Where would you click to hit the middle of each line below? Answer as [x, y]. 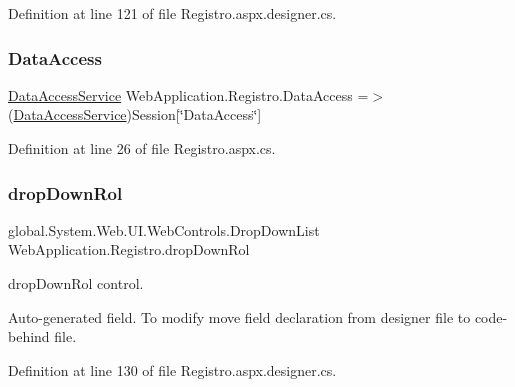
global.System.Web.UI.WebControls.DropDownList [164, 229]
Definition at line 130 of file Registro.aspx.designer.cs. [172, 369]
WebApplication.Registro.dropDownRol [129, 249]
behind [29, 336]
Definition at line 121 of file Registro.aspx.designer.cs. [172, 13]
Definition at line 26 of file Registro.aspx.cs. [142, 148]
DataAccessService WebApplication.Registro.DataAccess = [188, 94]
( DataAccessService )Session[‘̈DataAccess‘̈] [135, 114]
